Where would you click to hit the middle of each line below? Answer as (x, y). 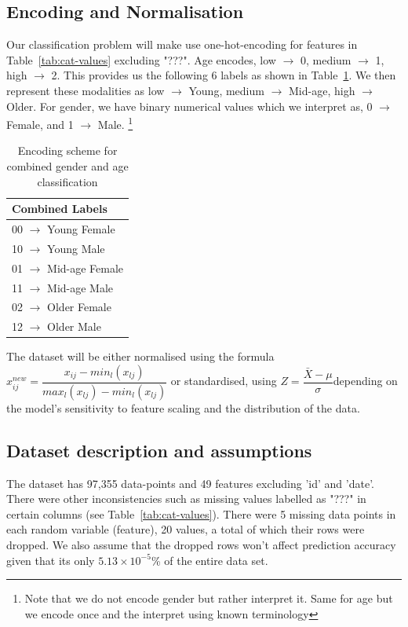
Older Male (74, 326)
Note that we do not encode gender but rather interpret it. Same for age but (209, 598)
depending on (365, 381)
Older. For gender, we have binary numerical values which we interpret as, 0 (189, 106)
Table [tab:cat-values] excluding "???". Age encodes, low (141, 59)
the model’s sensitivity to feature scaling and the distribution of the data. (183, 407)
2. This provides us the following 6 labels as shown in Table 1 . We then (224, 75)
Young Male (76, 248)
